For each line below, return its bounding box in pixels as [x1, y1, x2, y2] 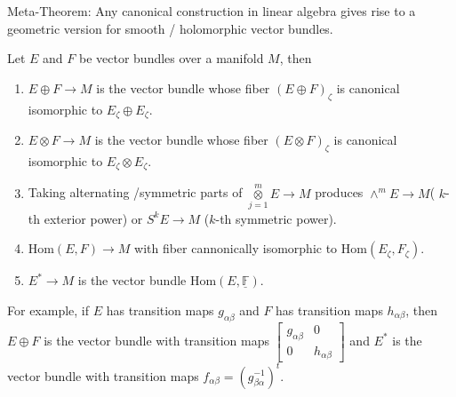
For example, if [7, 300, 90, 319]
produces [315, 183, 364, 202]
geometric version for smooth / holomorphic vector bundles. [7, 19, 333, 37]
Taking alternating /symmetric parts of [28, 183, 243, 202]
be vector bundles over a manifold [79, 49, 264, 67]
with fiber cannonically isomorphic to [134, 239, 338, 258]
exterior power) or [44, 209, 143, 227]
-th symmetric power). [215, 209, 337, 227]
